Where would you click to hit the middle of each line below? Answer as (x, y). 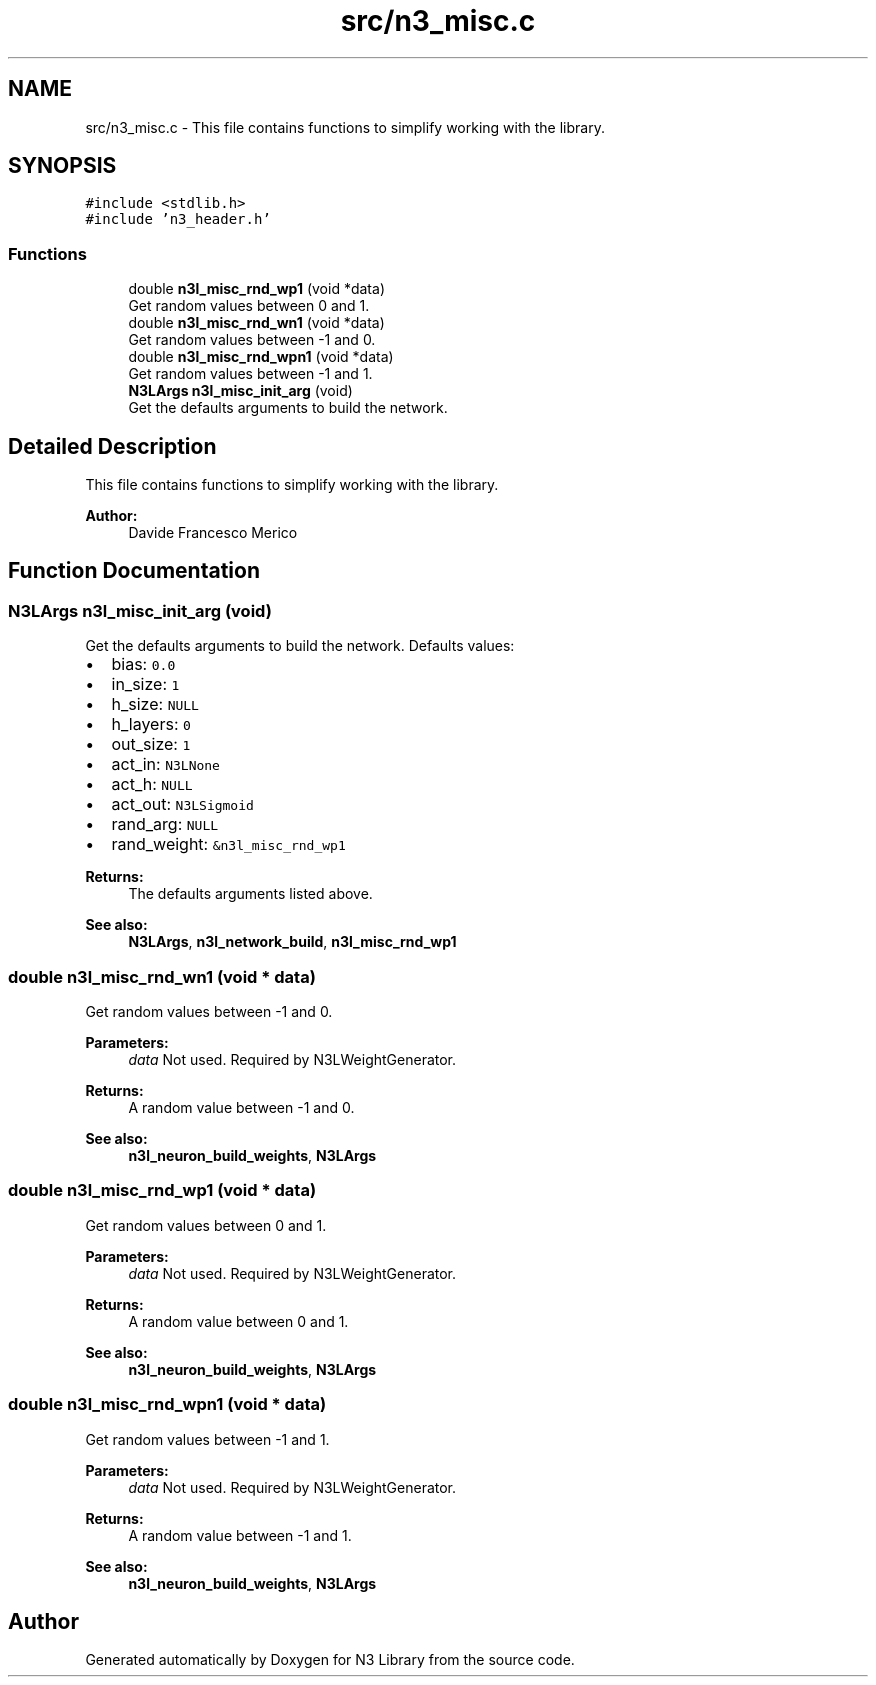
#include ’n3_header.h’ (178, 219)
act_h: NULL (152, 784)
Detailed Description (112, 446)
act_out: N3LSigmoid (182, 804)
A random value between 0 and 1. (238, 1321)
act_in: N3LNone (165, 764)
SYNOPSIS (62, 166)
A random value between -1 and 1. (240, 1535)
